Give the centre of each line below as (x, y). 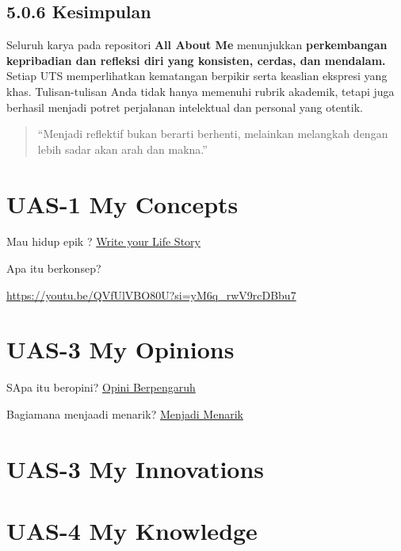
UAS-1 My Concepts (122, 203)
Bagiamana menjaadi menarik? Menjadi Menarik (125, 413)
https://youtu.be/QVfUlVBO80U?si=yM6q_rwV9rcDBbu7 (151, 295)
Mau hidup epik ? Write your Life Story (103, 241)
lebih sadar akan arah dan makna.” (122, 149)
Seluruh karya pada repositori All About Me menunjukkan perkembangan (197, 45)
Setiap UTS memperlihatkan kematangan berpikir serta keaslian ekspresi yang (197, 76)
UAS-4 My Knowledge (132, 531)
